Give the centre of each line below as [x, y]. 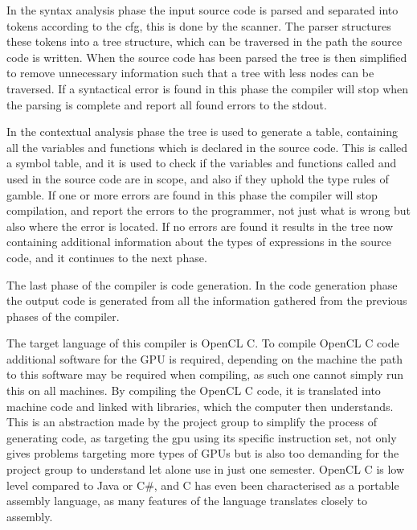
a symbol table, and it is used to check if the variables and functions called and [202, 163]
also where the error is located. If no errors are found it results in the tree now [200, 226]
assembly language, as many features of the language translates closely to [187, 501]
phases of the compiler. [63, 316]
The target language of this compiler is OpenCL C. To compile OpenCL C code [203, 343]
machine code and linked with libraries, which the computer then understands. [200, 406]
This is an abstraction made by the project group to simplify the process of [192, 422]
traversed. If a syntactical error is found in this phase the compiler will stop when [208, 88]
